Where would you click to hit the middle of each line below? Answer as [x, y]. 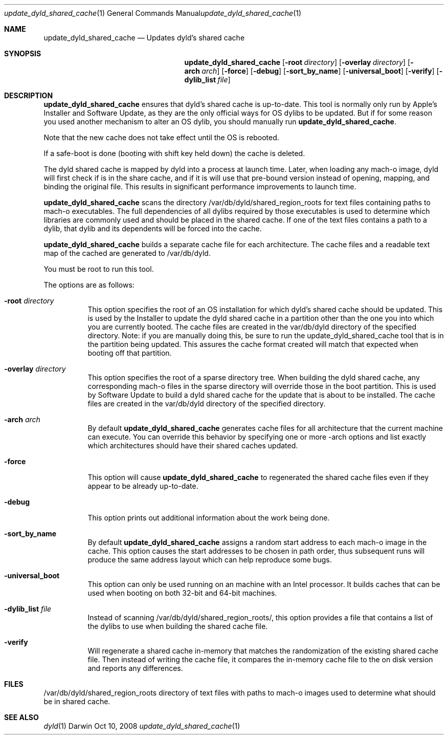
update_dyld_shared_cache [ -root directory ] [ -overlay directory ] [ [297, 62]
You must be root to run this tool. [99, 269]
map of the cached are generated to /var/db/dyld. [127, 253]
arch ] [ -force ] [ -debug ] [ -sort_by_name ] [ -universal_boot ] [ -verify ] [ [320, 71]
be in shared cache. [77, 701]
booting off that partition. [130, 353]
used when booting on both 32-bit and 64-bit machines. [182, 593]
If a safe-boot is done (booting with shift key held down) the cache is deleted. [174, 153]
